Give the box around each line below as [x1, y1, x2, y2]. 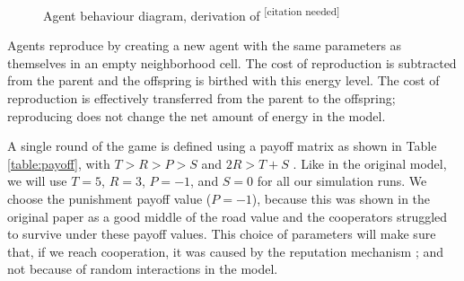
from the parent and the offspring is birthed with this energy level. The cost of [7, 71, 440, 90]
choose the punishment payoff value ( [7, 189, 212, 207]
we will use [7, 171, 67, 190]
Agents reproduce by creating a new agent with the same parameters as [7, 36, 402, 55]
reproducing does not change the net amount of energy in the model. [7, 106, 386, 125]
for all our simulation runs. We [257, 171, 427, 190]
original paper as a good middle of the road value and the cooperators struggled [7, 206, 448, 225]
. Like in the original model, [293, 154, 447, 172]
